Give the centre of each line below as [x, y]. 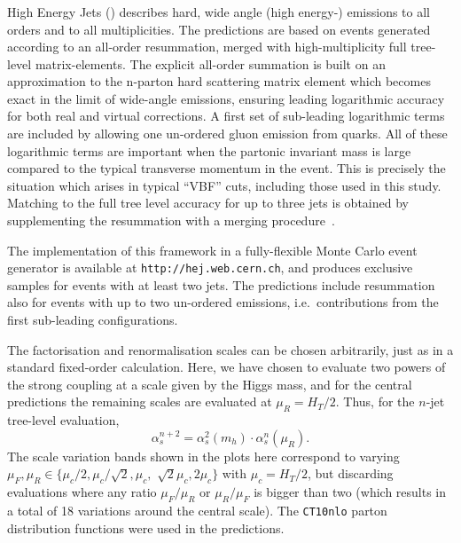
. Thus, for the [375, 401]
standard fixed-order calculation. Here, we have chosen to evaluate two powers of [227, 367]
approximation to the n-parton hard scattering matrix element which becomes [219, 81]
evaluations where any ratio [82, 492]
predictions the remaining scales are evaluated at [140, 401]
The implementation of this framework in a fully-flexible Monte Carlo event [212, 250]
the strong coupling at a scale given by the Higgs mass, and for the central [210, 384]
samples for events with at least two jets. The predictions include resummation [221, 284]
